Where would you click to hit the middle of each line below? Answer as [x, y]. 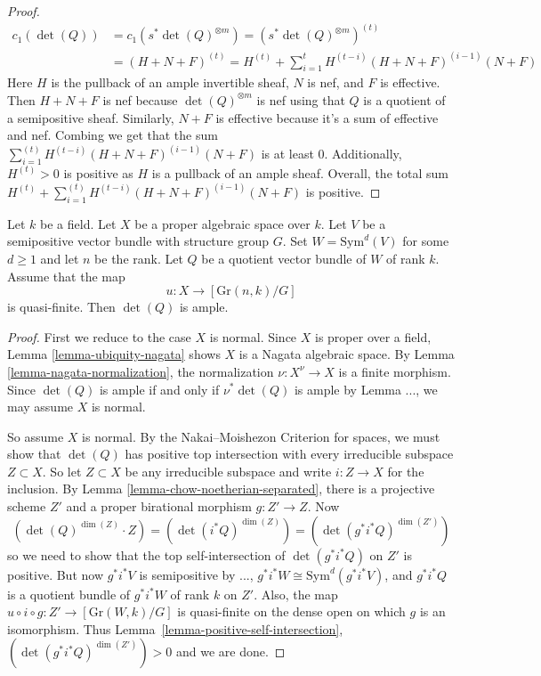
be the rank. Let [139, 258]
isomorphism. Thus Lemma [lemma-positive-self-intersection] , [175, 628]
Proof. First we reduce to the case [99, 336]
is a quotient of [404, 99]
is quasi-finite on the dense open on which [291, 611]
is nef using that [301, 99]
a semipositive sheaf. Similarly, [91, 117]
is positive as [98, 172]
